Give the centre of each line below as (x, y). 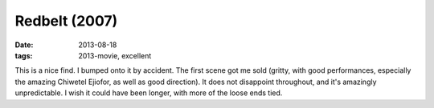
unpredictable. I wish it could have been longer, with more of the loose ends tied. (149, 93)
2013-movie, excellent (115, 55)
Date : (24, 45)
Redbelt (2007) (66, 21)
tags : (24, 55)
